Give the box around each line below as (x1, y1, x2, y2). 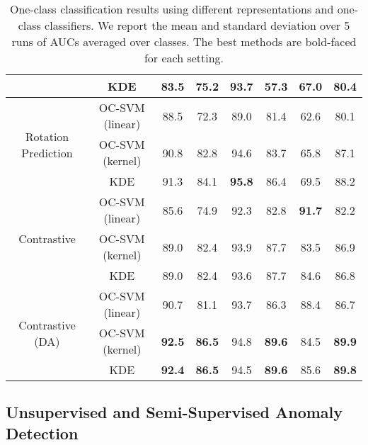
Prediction (21, 144, 73, 161)
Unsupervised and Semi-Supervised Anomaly (6, 401, 343, 423)
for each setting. (144, 50, 224, 66)
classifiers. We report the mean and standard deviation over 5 (45, 17, 350, 33)
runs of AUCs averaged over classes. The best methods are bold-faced (11, 33, 357, 50)
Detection (6, 422, 79, 444)
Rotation (25, 128, 69, 145)
